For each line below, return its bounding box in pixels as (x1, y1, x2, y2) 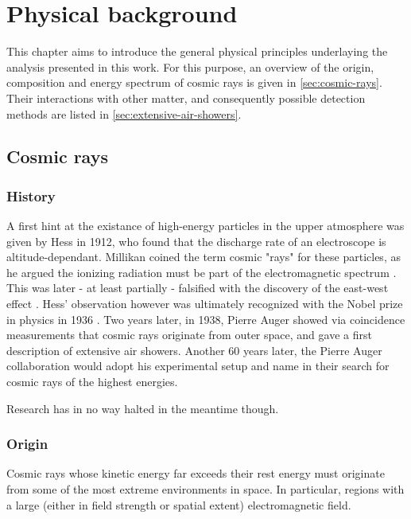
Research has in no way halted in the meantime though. (6, 400, 279, 416)
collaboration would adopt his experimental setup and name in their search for (6, 357, 390, 374)
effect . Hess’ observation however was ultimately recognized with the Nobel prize (6, 295, 403, 312)
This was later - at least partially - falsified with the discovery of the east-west (6, 279, 389, 296)
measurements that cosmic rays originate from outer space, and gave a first (6, 326, 372, 343)
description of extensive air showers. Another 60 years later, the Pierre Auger (6, 341, 382, 358)
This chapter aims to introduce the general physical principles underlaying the (6, 43, 388, 60)
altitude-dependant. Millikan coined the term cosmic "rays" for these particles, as (6, 248, 401, 265)
